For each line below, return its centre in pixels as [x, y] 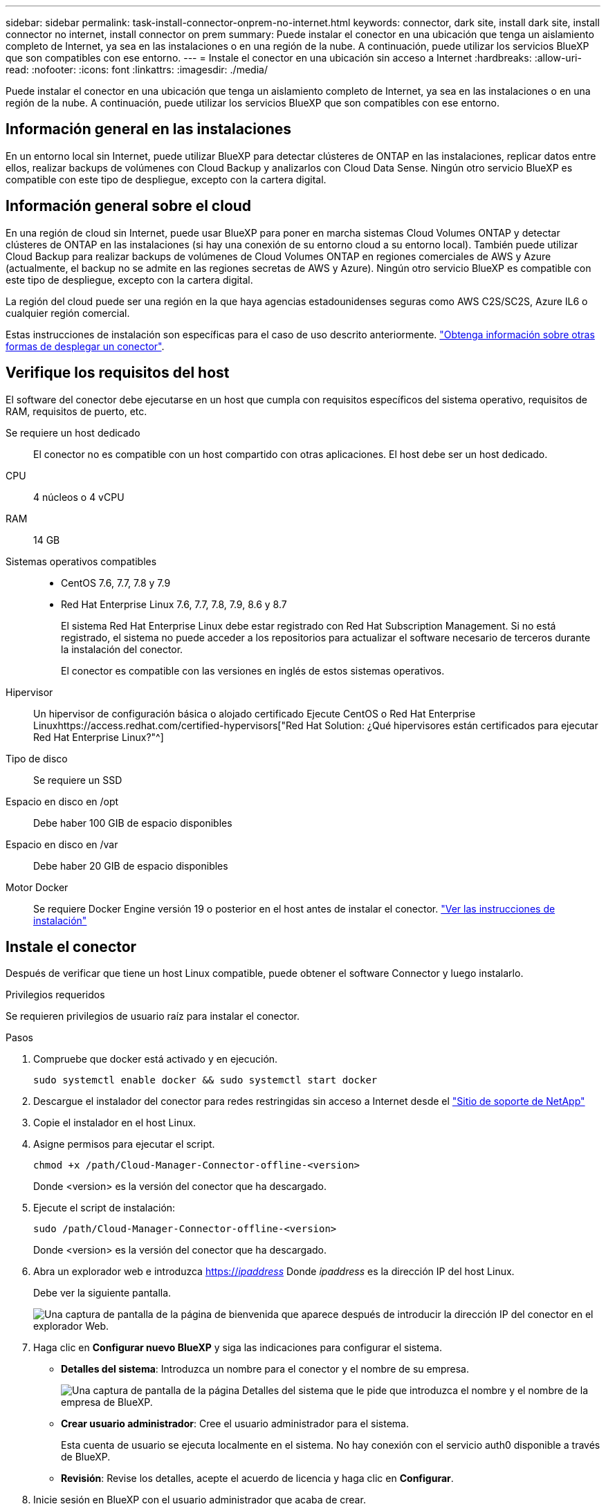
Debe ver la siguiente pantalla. [102, 1293]
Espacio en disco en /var [62, 844]
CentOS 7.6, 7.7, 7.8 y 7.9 [116, 583]
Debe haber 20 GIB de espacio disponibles [131, 866]
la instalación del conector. [122, 649]
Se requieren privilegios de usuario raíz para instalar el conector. [153, 1016]
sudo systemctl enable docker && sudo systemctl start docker [205, 1080]
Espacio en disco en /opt [62, 801]
